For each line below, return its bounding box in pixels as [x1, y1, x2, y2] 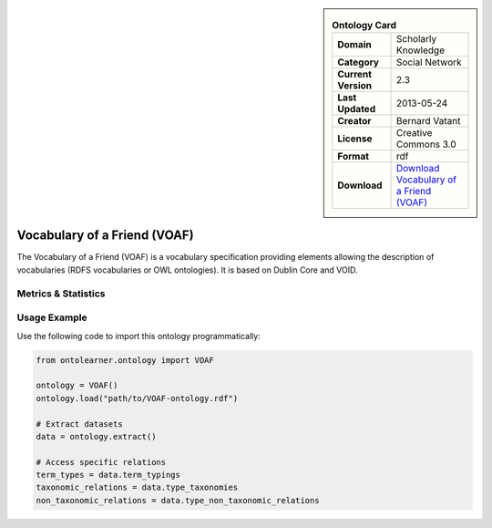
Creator [337, 115, 372, 128]
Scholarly [396, 33, 437, 46]
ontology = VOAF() [36, 380, 118, 391]
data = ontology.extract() [36, 431, 157, 441]
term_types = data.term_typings [36, 470, 181, 481]
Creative [396, 127, 433, 140]
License [337, 132, 373, 145]
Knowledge [396, 44, 446, 57]
